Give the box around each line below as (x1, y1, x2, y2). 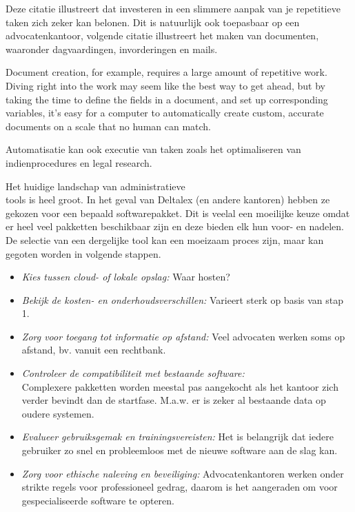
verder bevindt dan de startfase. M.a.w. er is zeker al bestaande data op (21, 393, 326, 407)
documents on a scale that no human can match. (6, 119, 212, 133)
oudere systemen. (21, 406, 94, 420)
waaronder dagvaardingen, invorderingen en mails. (6, 41, 218, 56)
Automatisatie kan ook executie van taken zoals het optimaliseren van (6, 142, 301, 156)
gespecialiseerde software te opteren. (21, 493, 174, 507)
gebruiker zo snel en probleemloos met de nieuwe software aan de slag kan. (21, 443, 338, 458)
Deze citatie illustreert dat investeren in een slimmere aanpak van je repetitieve (6, 1, 341, 15)
